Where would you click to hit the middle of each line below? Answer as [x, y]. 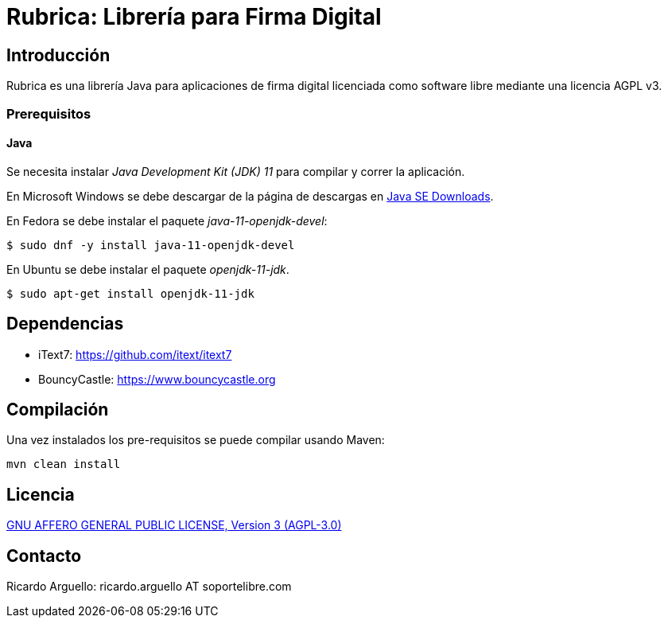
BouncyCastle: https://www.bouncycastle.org [157, 379]
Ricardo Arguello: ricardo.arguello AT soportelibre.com [149, 587]
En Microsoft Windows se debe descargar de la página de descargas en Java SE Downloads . [250, 196]
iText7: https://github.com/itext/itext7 [135, 354]
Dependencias [65, 324]
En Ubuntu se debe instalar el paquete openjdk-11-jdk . [148, 269]
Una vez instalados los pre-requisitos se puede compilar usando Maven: [196, 440]
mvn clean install [64, 464]
